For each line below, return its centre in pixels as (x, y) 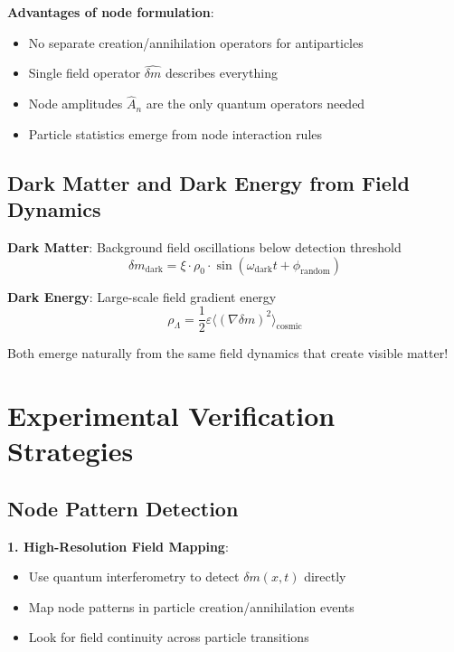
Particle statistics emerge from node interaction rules (175, 133)
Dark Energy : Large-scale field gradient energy (142, 296)
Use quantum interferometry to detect (134, 576)
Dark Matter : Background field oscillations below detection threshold (204, 247)
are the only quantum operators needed (255, 104)
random (315, 272)
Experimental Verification (171, 416)
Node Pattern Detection (123, 508)
